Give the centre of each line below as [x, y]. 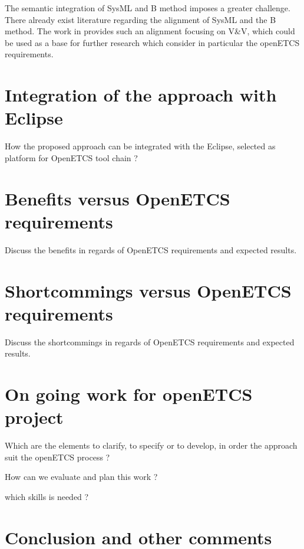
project [34, 417]
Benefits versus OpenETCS [118, 198]
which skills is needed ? [47, 496]
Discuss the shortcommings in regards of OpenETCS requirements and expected [150, 342]
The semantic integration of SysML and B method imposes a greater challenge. [148, 8]
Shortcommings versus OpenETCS [148, 290]
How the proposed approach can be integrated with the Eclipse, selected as [140, 146]
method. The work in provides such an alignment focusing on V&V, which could [150, 31]
